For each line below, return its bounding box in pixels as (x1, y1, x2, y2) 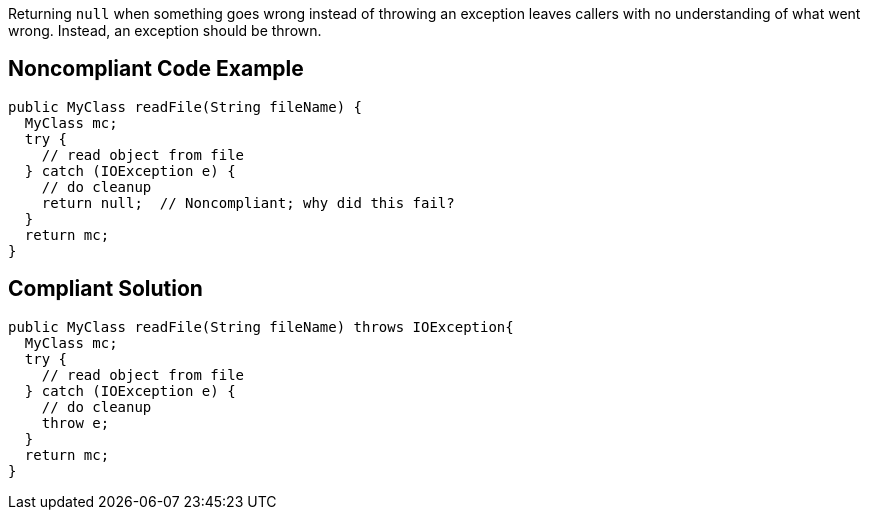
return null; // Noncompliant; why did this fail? (41, 194, 455, 211)
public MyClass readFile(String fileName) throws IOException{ (8, 318, 514, 335)
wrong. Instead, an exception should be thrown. (8, 22, 322, 39)
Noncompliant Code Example (8, 56, 304, 82)
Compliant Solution (8, 276, 203, 302)
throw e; (41, 414, 110, 431)
